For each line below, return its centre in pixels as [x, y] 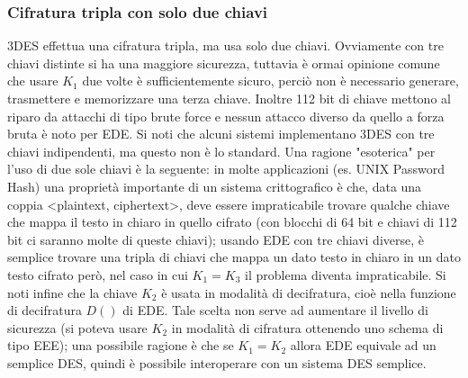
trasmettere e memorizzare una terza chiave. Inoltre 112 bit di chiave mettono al [229, 98]
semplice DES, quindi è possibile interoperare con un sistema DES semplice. [217, 362]
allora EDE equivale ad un [363, 345]
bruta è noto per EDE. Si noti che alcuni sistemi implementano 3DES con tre [221, 134]
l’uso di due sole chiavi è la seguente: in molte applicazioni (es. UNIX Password [226, 169]
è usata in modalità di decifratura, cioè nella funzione [309, 292]
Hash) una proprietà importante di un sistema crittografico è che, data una [215, 186]
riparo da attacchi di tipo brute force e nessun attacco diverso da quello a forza [226, 116]
